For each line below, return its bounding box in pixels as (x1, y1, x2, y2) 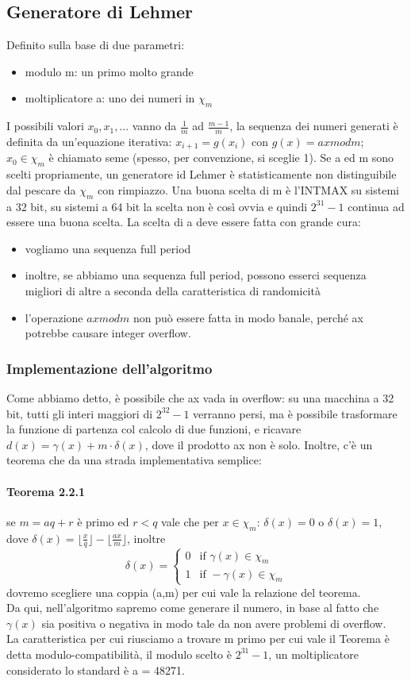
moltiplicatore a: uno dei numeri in (25, 90, 195, 106)
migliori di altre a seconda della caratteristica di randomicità (25, 283, 321, 299)
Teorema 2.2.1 (6, 483, 85, 499)
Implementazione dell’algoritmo (6, 358, 213, 378)
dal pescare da (6, 181, 76, 198)
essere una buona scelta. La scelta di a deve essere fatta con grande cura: (6, 214, 361, 230)
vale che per (161, 513, 219, 529)
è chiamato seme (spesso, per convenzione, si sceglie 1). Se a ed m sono (48, 149, 394, 166)
